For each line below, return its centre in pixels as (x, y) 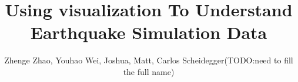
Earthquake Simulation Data (149, 32)
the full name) (149, 71)
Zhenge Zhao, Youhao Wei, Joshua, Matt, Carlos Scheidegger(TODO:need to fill (149, 60)
